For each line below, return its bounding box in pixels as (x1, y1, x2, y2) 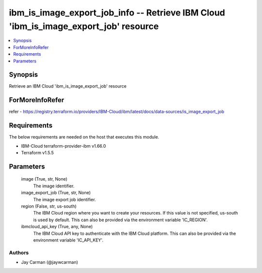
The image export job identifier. (33, 197, 96, 202)
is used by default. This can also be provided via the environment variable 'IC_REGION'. (33, 217, 208, 223)
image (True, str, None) (21, 176, 67, 182)
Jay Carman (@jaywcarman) (21, 259, 79, 265)
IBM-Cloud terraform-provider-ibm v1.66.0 (21, 143, 106, 149)
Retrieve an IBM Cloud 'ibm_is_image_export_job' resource (9, 83, 127, 89)
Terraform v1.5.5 (21, 150, 54, 156)
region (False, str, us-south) (21, 203, 77, 209)
